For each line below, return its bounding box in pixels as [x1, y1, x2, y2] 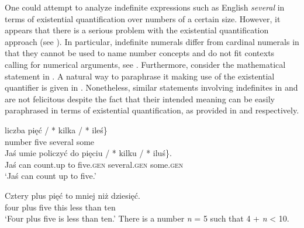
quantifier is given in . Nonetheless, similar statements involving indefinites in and [5, 81, 298, 94]
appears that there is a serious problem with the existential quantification [5, 24, 269, 36]
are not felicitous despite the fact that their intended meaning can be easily [5, 92, 275, 105]
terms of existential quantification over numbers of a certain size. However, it [5, 12, 281, 25]
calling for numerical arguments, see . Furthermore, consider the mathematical [5, 58, 286, 70]
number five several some [5, 135, 95, 147]
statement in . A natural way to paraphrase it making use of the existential [5, 70, 275, 82]
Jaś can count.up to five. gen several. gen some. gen [5, 158, 184, 170]
